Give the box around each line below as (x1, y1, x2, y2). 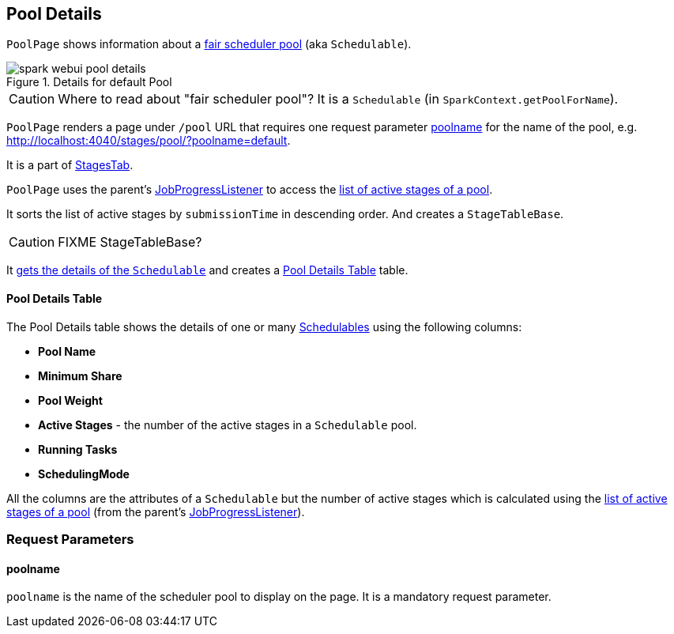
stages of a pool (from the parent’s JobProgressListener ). (6, 504, 305, 519)
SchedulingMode (38, 466, 130, 481)
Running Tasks (38, 442, 118, 456)
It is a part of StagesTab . (6, 158, 134, 172)
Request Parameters (6, 531, 134, 548)
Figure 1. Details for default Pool (6, 75, 172, 89)
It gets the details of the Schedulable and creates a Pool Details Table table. (6, 263, 409, 277)
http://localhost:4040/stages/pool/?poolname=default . (6, 134, 291, 148)
